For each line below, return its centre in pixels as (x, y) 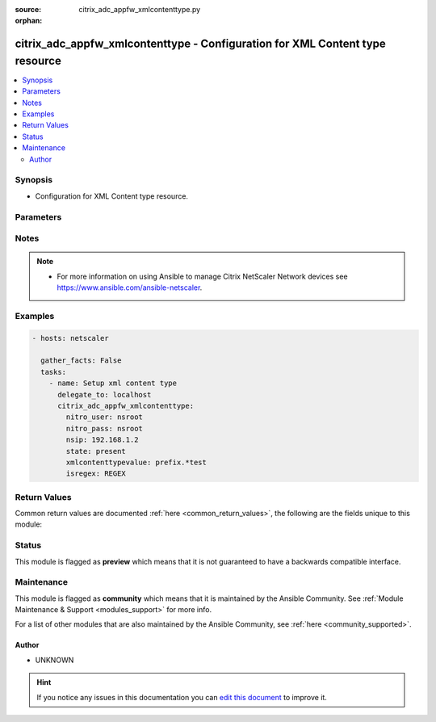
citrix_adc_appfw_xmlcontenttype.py (140, 9)
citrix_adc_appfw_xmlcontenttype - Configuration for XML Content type (201, 44)
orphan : (29, 21)
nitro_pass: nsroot (104, 428)
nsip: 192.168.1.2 (102, 440)
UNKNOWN (55, 660)
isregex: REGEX (96, 474)
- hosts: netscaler (70, 338)
